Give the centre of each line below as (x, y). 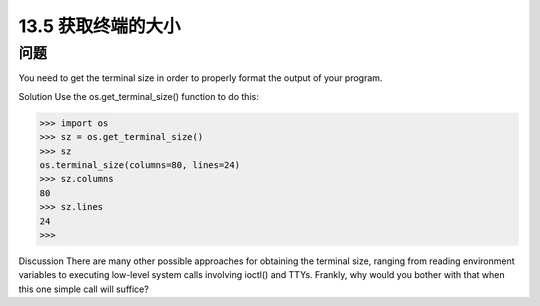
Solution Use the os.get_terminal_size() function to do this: (138, 96)
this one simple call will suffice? (83, 289)
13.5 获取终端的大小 (99, 26)
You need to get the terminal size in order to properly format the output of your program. (200, 78)
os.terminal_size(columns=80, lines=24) (139, 164)
